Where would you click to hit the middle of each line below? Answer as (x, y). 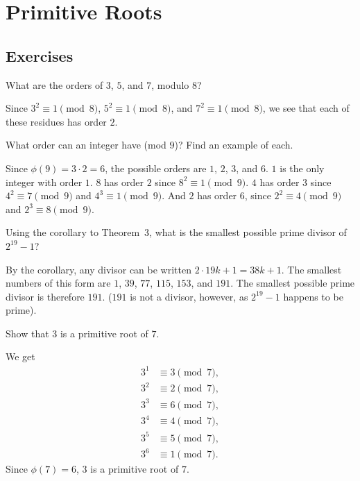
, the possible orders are (156, 168)
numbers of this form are (58, 283)
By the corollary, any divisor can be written (99, 269)
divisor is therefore (45, 296)
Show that (27, 333)
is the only (302, 168)
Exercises (40, 55)
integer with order (44, 182)
